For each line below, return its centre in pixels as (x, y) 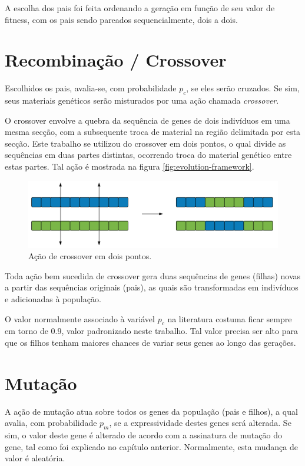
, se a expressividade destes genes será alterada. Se (200, 423)
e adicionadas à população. (53, 298)
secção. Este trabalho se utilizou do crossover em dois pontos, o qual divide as (145, 143)
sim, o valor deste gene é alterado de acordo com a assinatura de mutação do (143, 435)
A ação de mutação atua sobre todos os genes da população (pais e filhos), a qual (151, 411)
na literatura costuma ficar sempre (230, 318)
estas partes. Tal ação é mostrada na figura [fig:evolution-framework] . (130, 166)
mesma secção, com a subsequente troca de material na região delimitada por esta (153, 132)
